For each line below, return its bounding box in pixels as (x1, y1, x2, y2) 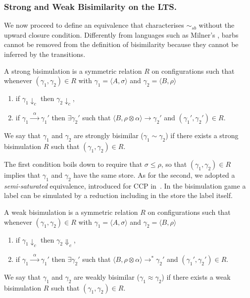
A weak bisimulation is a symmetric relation (4, 207, 138, 217)
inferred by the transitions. (4, 49, 86, 59)
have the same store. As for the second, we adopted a (73, 170, 235, 180)
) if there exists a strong (165, 130, 239, 141)
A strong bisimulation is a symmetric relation (4, 65, 142, 76)
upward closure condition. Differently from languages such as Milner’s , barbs (4, 29, 239, 40)
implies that (4, 170, 41, 180)
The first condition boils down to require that (4, 159, 143, 169)
